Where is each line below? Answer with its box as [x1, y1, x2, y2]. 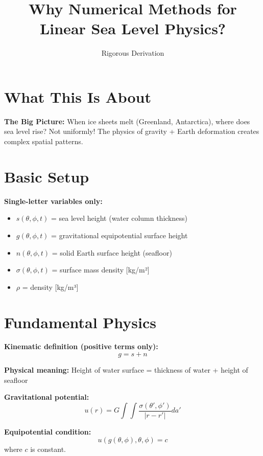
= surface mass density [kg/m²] [52, 264, 150, 275]
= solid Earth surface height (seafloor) [52, 247, 172, 258]
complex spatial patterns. [4, 136, 83, 147]
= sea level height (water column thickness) [51, 213, 187, 223]
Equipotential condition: [4, 426, 91, 437]
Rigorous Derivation [101, 48, 164, 58]
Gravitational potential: [4, 392, 89, 402]
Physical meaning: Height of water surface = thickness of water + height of [4, 364, 248, 375]
